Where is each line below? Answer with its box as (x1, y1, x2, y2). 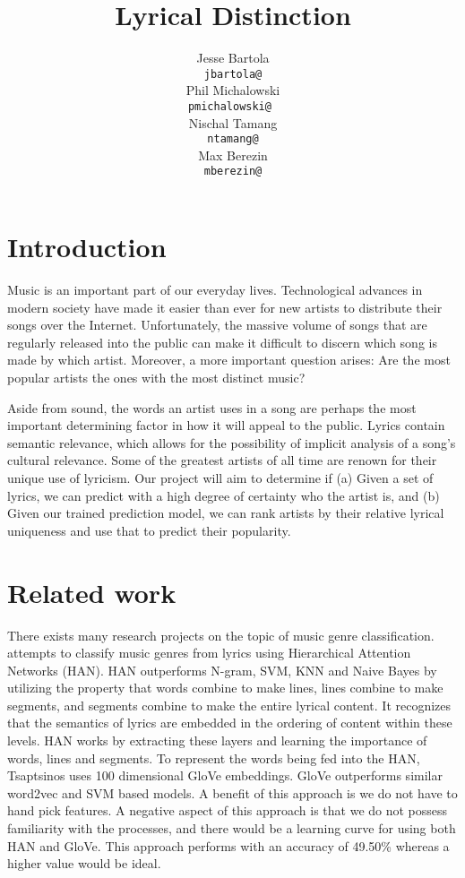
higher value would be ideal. (7, 854, 161, 873)
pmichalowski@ (187, 99, 271, 113)
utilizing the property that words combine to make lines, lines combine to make (7, 678, 443, 697)
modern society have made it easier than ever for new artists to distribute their (7, 297, 443, 316)
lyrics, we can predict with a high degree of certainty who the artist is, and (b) (7, 486, 440, 504)
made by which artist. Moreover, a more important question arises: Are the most (7, 350, 451, 369)
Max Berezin (198, 145, 268, 164)
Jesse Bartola (196, 48, 270, 67)
